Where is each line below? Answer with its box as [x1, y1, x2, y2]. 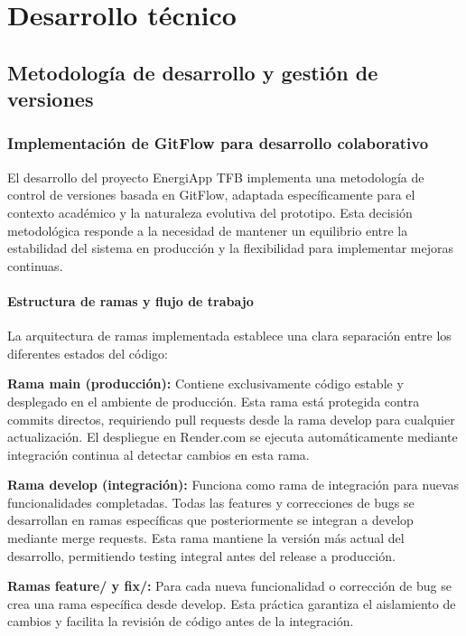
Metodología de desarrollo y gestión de [7, 58, 378, 86]
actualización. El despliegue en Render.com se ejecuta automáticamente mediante [7, 427, 458, 446]
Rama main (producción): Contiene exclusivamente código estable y [7, 374, 404, 393]
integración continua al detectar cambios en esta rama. [7, 444, 310, 463]
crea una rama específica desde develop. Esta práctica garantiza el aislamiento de [7, 594, 456, 613]
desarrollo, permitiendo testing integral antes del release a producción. [7, 546, 396, 565]
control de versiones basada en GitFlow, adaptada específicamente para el [7, 185, 415, 204]
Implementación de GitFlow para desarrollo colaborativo [7, 132, 429, 154]
